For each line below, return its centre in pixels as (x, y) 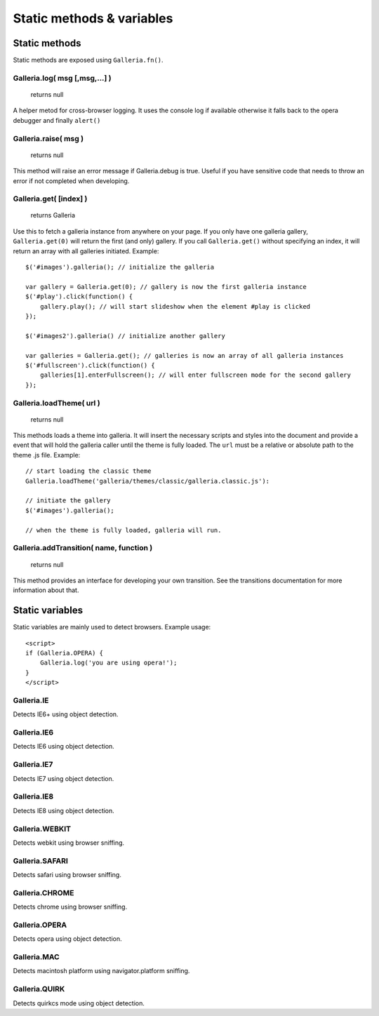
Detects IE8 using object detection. (64, 810)
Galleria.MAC (36, 957)
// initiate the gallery (68, 501)
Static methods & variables (93, 18)
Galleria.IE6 (33, 733)
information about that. (46, 590)
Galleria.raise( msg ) (48, 138)
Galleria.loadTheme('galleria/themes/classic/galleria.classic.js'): (148, 481)
